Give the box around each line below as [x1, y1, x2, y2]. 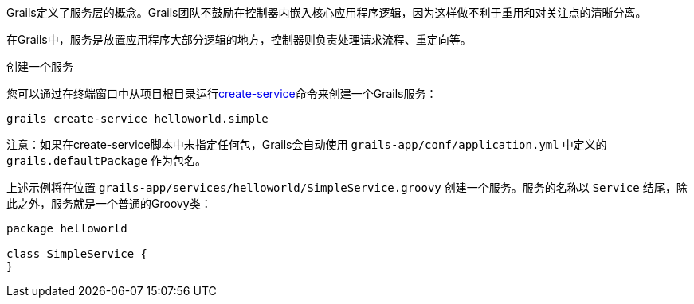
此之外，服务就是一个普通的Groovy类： [6, 197, 212, 210]
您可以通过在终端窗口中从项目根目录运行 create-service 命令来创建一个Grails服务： [6, 87, 437, 100]
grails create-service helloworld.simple [6, 112, 269, 125]
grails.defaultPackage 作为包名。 [6, 154, 206, 167]
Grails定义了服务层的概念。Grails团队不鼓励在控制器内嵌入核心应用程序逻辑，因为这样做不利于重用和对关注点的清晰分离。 [6, 6, 647, 19]
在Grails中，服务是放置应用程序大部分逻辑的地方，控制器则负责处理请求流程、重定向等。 [6, 33, 472, 46]
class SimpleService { [6, 247, 148, 260]
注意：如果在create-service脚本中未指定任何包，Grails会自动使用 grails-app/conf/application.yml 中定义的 [6, 138, 607, 151]
